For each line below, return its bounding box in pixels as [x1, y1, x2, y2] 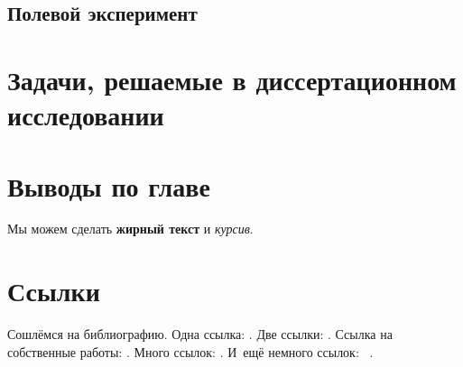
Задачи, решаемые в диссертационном [7, 60, 457, 97]
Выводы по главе [7, 167, 210, 204]
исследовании [7, 96, 164, 133]
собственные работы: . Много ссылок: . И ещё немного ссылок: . [7, 342, 374, 361]
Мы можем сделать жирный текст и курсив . [7, 219, 254, 238]
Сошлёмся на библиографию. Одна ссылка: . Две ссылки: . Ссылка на [7, 325, 393, 344]
